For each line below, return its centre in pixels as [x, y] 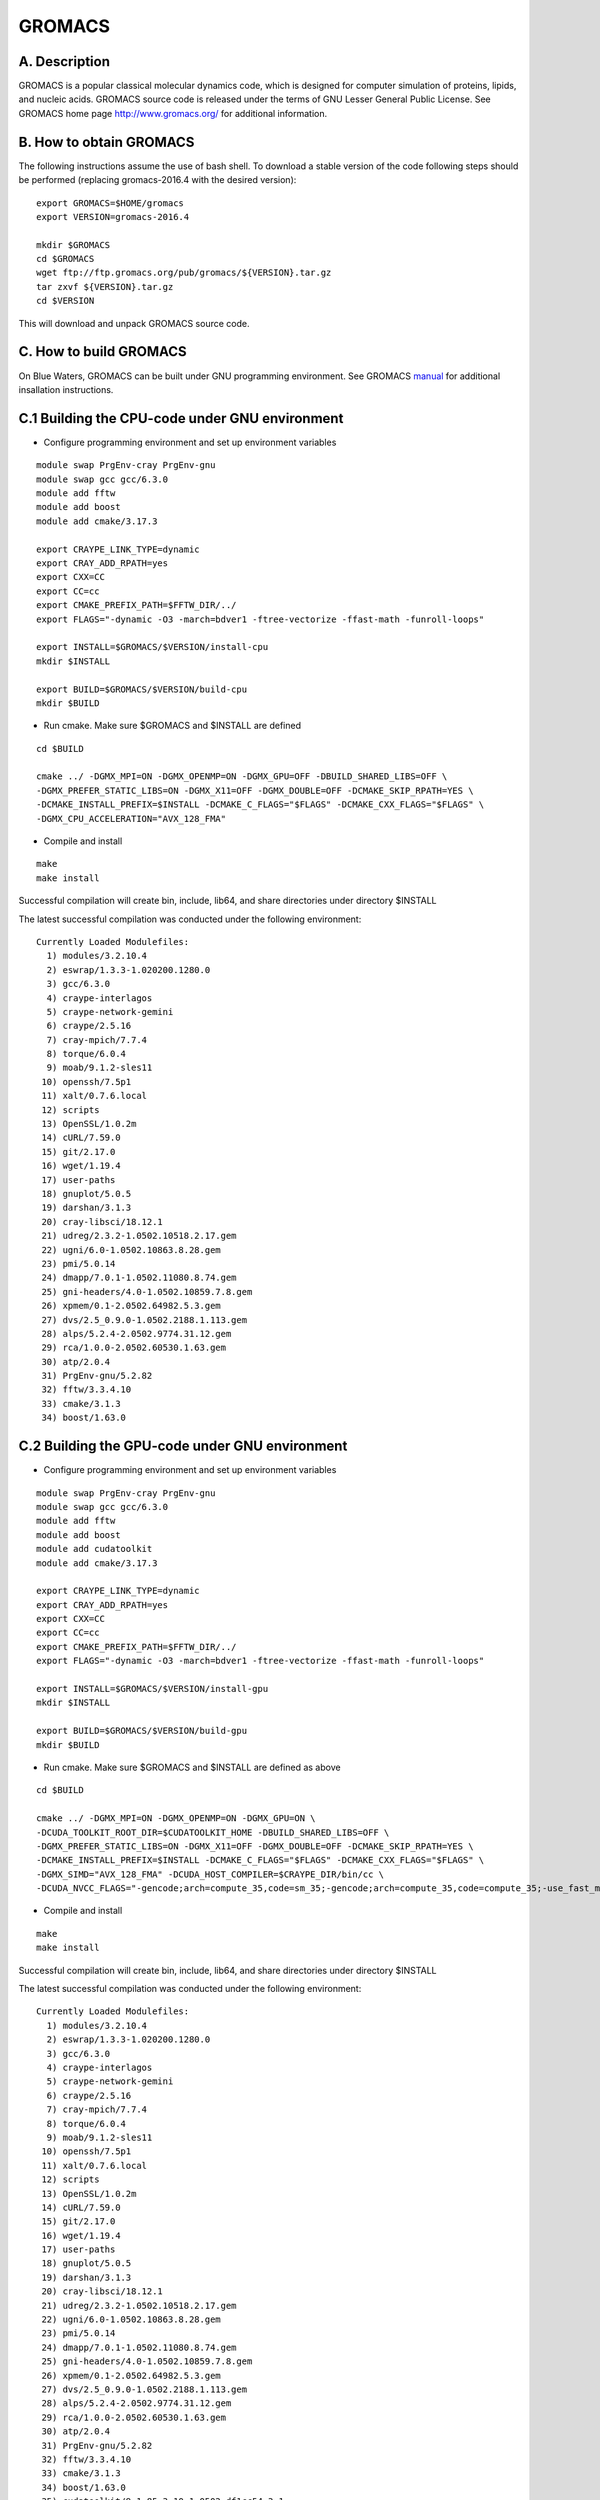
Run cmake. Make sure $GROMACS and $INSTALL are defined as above [192, 1767]
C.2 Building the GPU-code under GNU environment [183, 1446]
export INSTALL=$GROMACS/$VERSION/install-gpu [152, 1689]
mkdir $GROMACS [73, 244]
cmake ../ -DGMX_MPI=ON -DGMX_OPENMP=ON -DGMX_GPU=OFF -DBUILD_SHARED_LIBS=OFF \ [242, 776]
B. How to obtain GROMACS [106, 141]
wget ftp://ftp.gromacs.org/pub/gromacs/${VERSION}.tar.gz [184, 273]
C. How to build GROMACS [102, 351]
